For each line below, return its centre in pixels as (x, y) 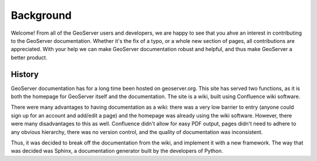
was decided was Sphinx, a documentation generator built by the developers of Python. (117, 151)
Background (41, 15)
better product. (29, 57)
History (25, 74)
